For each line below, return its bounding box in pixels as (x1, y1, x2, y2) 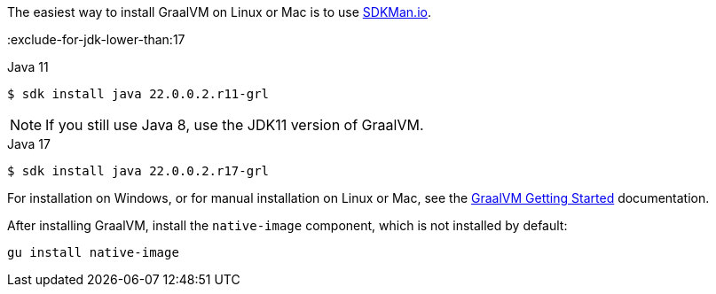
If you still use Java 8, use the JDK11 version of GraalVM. (45, 116, 424, 134)
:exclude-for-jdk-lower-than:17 (7, 32, 185, 47)
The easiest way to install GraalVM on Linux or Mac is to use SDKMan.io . (7, 4, 431, 19)
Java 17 (7, 136, 51, 151)
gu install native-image (7, 245, 179, 259)
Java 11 (7, 59, 49, 74)
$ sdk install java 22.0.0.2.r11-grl (7, 87, 270, 101)
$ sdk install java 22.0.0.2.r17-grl (7, 164, 270, 178)
